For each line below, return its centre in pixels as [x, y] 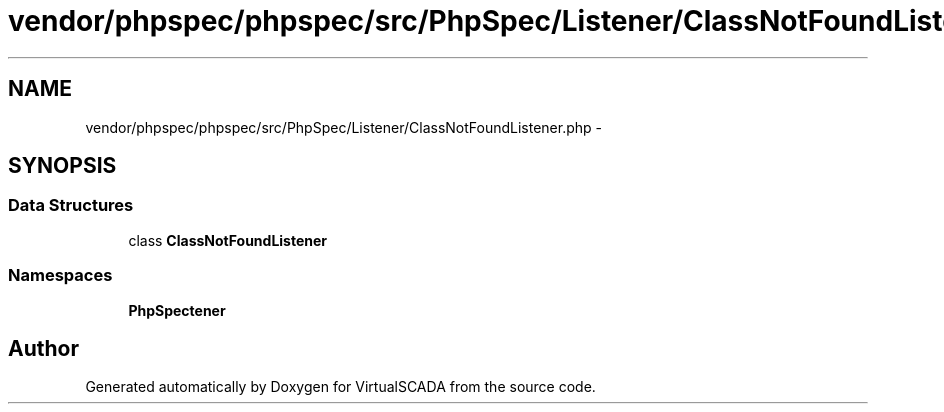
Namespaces [60, 275]
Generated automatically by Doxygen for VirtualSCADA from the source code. [340, 387]
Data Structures [71, 205]
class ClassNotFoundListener [228, 240]
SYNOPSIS [62, 166]
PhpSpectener [177, 310]
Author [43, 348]
